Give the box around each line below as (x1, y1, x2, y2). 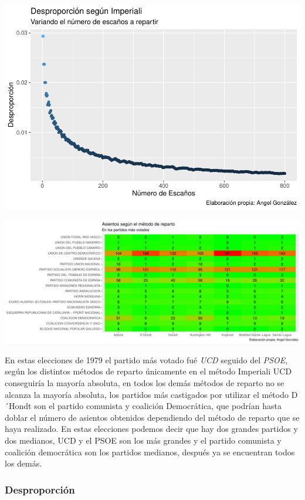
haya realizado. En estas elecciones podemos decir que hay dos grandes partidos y (5, 423, 298, 435)
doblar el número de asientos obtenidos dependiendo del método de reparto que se (5, 411, 300, 423)
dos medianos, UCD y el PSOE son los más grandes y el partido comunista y (5, 434, 282, 446)
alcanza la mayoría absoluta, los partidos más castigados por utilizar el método (5, 388, 289, 400)
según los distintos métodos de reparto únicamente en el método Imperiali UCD (5, 365, 292, 377)
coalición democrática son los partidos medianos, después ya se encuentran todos (5, 445, 295, 458)
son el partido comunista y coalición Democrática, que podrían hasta (34, 400, 282, 412)
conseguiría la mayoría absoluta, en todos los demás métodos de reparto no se (5, 376, 284, 388)
